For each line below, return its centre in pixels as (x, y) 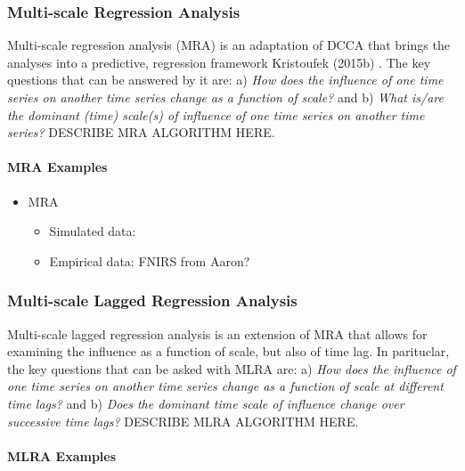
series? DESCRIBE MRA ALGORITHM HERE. (141, 132)
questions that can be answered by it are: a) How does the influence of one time (225, 80)
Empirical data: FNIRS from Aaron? (150, 260)
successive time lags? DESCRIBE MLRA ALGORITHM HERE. (183, 421)
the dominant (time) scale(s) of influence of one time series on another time (216, 114)
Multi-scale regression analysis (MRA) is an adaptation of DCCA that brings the (228, 45)
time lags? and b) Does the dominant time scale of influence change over (206, 403)
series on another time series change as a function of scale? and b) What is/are (225, 97)
